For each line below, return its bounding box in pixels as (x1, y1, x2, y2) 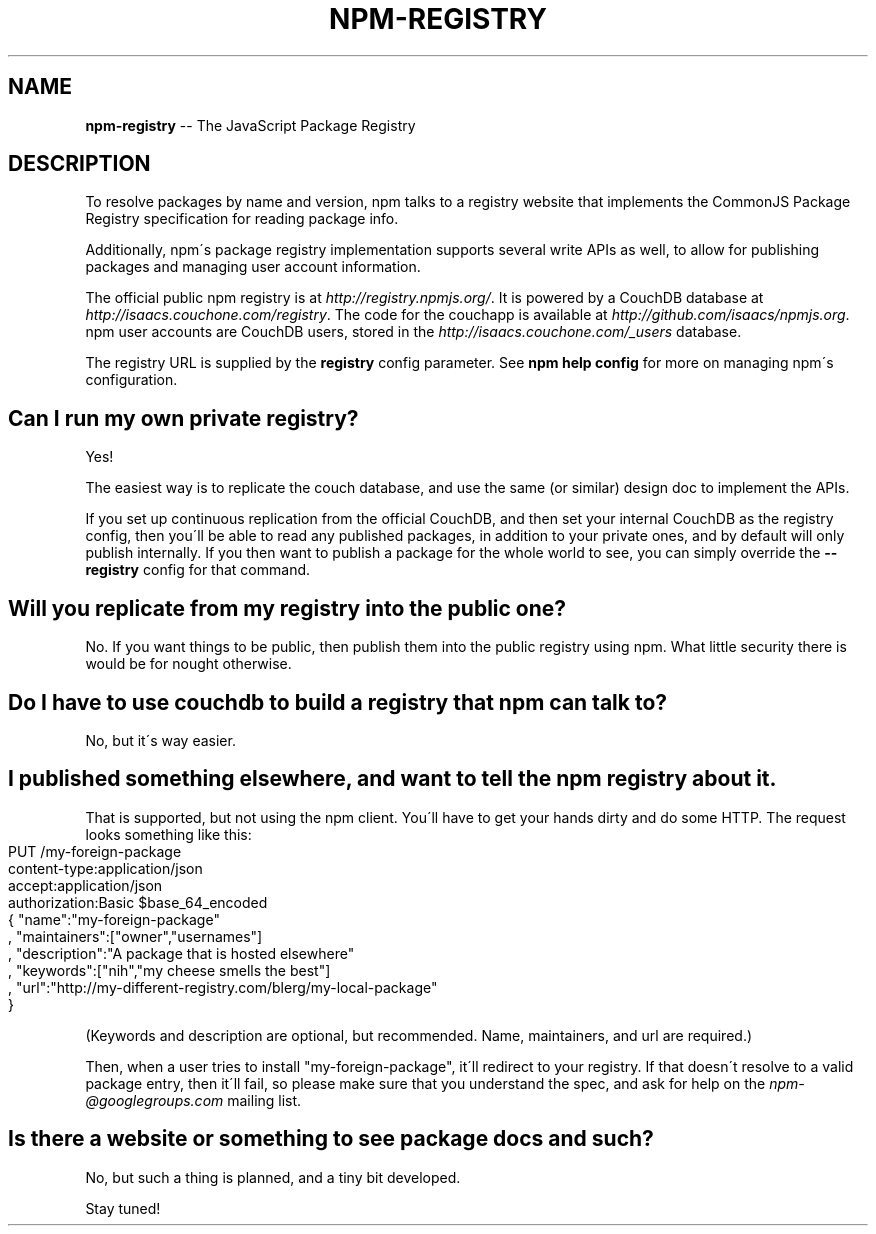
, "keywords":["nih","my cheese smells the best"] (8, 961, 331, 979)
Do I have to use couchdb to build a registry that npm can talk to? (8, 689, 668, 715)
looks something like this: (85, 825, 252, 843)
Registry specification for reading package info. (85, 210, 399, 228)
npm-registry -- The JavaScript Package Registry (85, 116, 416, 134)
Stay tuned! (85, 1199, 161, 1217)
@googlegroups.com (85, 1091, 224, 1109)
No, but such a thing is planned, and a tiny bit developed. (85, 1168, 461, 1186)
